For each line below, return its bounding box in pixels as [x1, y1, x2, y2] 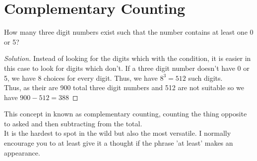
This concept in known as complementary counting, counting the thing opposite [4, 108, 247, 119]
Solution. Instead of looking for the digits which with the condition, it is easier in [4, 53, 251, 63]
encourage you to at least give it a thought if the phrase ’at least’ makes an [4, 138, 233, 148]
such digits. [188, 72, 223, 83]
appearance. [4, 147, 40, 158]
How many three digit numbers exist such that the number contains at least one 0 [4, 27, 254, 37]
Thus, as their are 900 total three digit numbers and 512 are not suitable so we [4, 82, 244, 93]
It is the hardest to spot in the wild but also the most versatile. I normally [4, 128, 231, 138]
